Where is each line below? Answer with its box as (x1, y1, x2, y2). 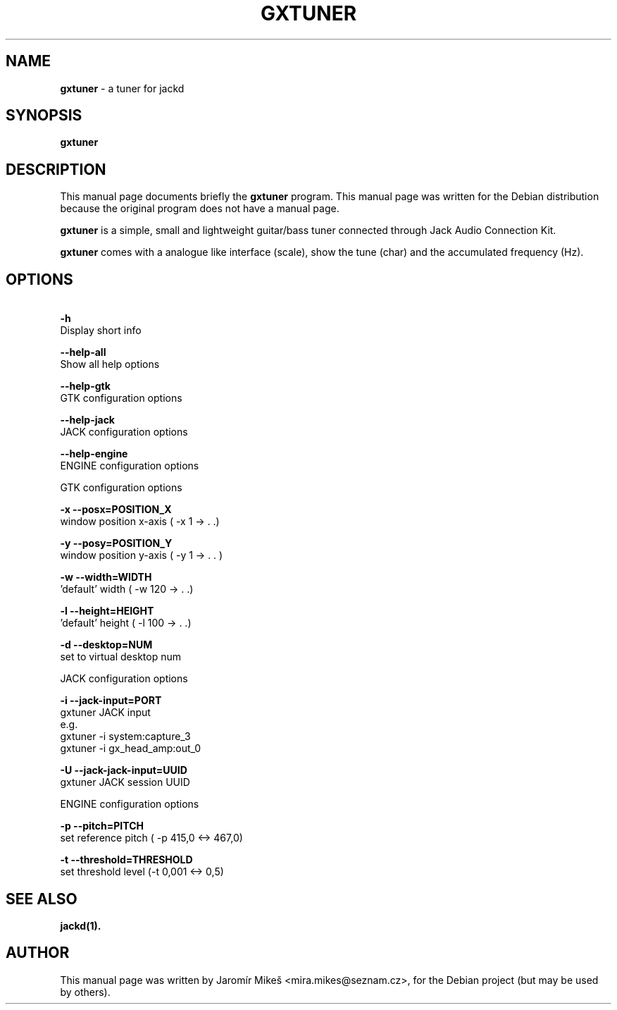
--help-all (60, 346, 106, 359)
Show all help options (60, 358, 160, 371)
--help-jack (60, 414, 115, 426)
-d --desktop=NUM (60, 639, 153, 651)
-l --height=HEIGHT (60, 605, 154, 617)
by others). (60, 985, 111, 998)
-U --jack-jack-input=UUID (60, 764, 187, 777)
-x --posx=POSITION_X (60, 503, 172, 516)
